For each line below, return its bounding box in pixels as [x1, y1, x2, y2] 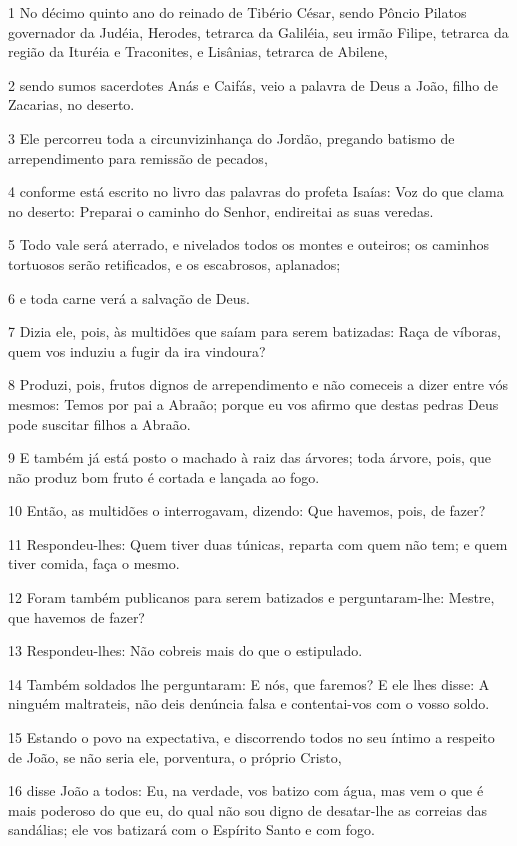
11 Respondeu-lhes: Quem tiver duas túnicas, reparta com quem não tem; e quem [8, 533, 508, 554]
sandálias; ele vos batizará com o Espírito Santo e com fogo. [8, 819, 375, 840]
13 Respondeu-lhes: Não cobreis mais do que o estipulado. [8, 640, 363, 661]
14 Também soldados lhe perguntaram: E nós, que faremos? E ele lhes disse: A [8, 673, 490, 694]
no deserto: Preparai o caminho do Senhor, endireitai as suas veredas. [8, 200, 434, 221]
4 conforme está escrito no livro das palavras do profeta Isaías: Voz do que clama [8, 181, 504, 202]
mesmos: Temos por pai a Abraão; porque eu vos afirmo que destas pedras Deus [8, 393, 499, 414]
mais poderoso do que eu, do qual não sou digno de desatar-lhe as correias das [8, 799, 488, 820]
